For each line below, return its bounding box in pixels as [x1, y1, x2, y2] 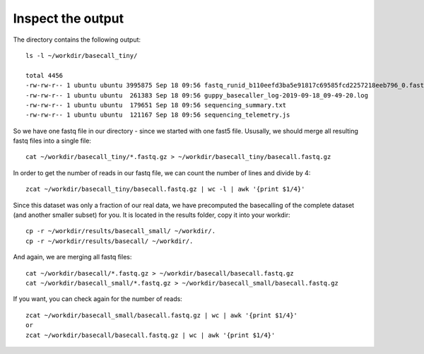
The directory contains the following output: [13, 35, 141, 44]
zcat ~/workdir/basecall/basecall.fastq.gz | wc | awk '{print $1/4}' [25, 331, 276, 339]
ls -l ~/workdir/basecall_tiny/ [25, 52, 138, 59]
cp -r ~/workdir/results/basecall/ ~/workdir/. [25, 237, 194, 245]
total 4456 [25, 71, 64, 79]
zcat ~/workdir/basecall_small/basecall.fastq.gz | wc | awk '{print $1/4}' [25, 311, 298, 319]
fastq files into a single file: [13, 136, 92, 145]
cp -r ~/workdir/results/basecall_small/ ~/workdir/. [25, 227, 216, 235]
